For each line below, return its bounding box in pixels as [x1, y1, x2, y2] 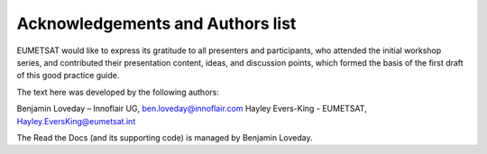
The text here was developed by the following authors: [16, 86, 220, 97]
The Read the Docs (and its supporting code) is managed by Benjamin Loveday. [16, 131, 313, 143]
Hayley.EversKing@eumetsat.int [16, 115, 136, 126]
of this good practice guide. [16, 70, 120, 81]
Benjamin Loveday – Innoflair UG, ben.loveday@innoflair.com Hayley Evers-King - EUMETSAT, [16, 104, 367, 114]
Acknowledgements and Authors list [16, 14, 297, 33]
